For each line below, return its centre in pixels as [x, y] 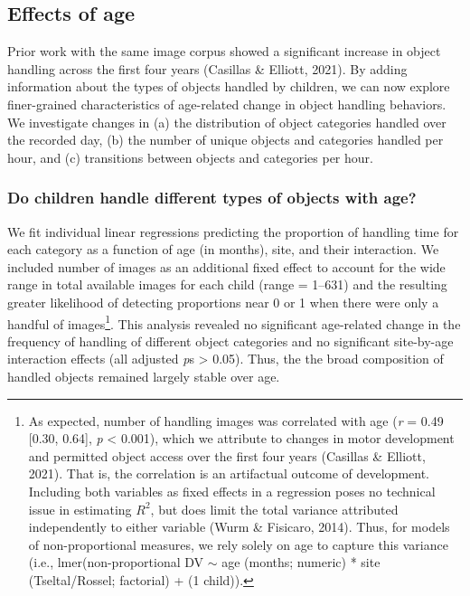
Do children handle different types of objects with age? [212, 198]
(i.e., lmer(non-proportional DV [116, 562]
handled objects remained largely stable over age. [144, 376]
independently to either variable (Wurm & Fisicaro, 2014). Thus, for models [239, 527]
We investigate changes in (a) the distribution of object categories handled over [227, 122]
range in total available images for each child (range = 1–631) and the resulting [227, 284]
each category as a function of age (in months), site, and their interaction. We [223, 249]
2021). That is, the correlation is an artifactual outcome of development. [229, 473]
